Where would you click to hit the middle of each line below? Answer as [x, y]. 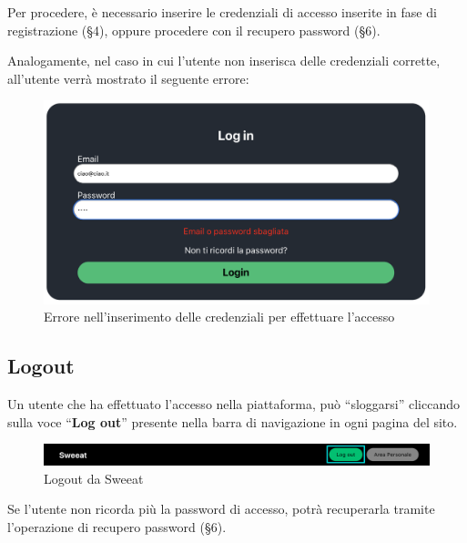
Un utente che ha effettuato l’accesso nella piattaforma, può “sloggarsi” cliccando [233, 403]
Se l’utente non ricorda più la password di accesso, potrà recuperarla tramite [221, 509]
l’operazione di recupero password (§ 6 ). [117, 526]
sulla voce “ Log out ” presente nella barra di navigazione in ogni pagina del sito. [233, 421]
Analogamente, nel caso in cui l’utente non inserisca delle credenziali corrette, [224, 61]
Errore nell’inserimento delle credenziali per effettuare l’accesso [219, 317]
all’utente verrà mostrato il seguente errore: [128, 78]
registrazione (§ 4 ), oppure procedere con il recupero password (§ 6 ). [194, 30]
